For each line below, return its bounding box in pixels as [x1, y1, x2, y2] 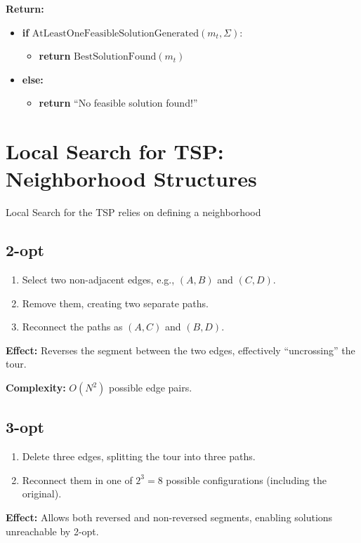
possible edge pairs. [109, 380, 192, 395]
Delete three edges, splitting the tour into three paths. [22, 449, 256, 464]
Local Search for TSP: [6, 137, 224, 166]
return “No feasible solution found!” [39, 95, 198, 110]
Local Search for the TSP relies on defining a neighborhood [6, 205, 261, 220]
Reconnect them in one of [22, 472, 133, 487]
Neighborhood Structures [6, 164, 257, 193]
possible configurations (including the [166, 472, 327, 487]
